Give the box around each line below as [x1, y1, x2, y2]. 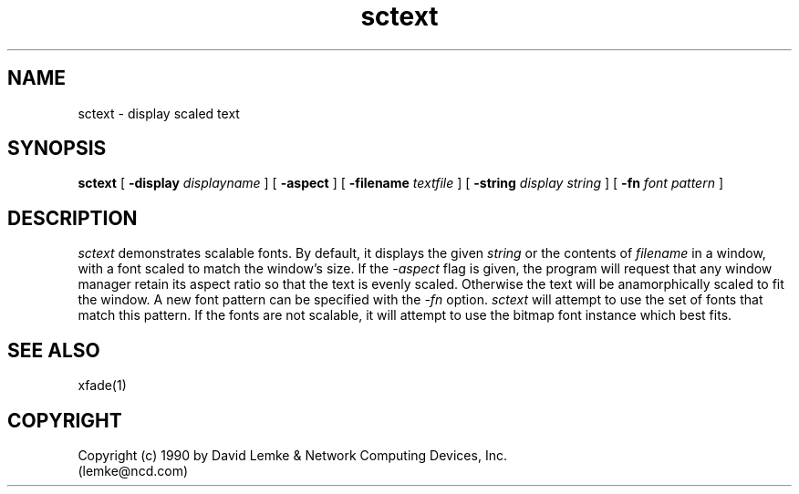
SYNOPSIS [7, 137, 107, 160]
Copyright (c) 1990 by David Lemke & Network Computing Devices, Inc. [78, 447, 507, 463]
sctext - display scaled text [78, 105, 240, 121]
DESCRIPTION [7, 206, 138, 230]
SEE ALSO [7, 338, 100, 362]
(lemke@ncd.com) [78, 462, 189, 479]
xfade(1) [78, 377, 127, 394]
